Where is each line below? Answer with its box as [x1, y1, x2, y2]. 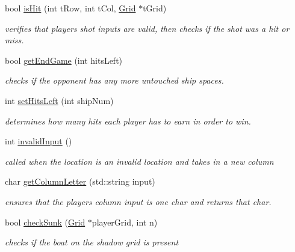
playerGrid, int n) [92, 215, 158, 228]
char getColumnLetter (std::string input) [5, 175, 155, 188]
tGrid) [143, 2, 167, 14]
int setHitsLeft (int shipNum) [5, 94, 114, 106]
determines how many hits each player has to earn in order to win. [5, 114, 251, 127]
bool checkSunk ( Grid [5, 215, 85, 228]
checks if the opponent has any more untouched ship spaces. [5, 74, 224, 87]
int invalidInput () [5, 135, 72, 147]
